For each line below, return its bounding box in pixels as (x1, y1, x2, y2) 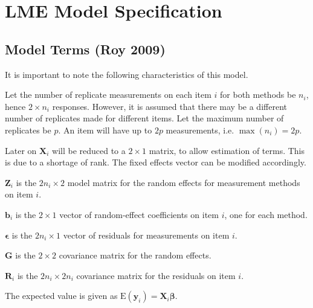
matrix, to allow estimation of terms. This (149, 144, 305, 156)
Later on (5, 144, 37, 156)
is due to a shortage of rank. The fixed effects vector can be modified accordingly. (5, 156, 306, 168)
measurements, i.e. (166, 123, 234, 136)
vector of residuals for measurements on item (63, 228, 230, 241)
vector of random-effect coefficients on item (59, 208, 219, 220)
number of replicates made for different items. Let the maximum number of (5, 112, 284, 124)
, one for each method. (224, 208, 308, 220)
